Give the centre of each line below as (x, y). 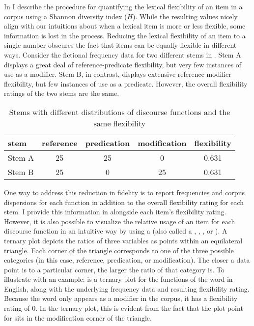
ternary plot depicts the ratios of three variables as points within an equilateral (123, 240)
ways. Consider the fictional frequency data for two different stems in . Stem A (123, 54)
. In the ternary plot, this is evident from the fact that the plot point (139, 308)
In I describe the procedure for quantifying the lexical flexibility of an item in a (123, 6)
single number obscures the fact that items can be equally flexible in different (120, 45)
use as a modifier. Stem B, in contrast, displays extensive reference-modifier (118, 74)
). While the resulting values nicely (185, 16)
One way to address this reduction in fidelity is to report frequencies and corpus (124, 192)
